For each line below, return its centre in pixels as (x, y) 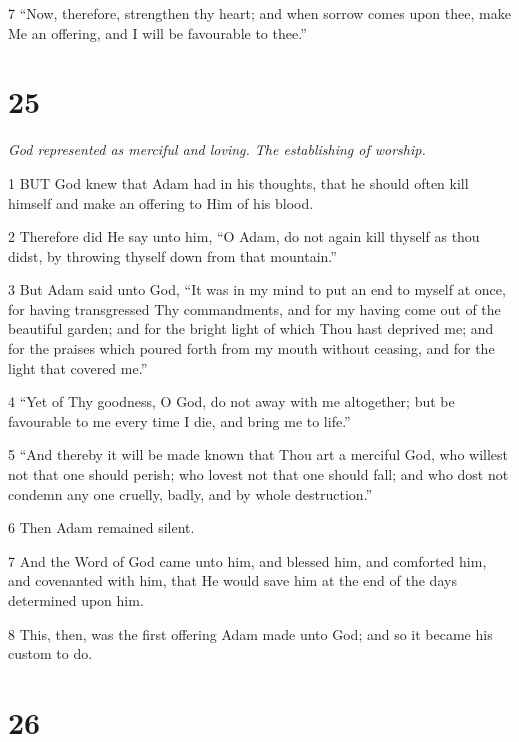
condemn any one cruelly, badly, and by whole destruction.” (190, 493)
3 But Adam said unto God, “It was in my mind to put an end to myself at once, (257, 289)
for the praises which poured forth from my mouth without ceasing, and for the (251, 348)
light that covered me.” (78, 367)
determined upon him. (76, 600)
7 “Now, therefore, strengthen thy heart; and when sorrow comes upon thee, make (259, 13)
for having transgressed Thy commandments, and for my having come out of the (254, 308)
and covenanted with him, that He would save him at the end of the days (232, 580)
